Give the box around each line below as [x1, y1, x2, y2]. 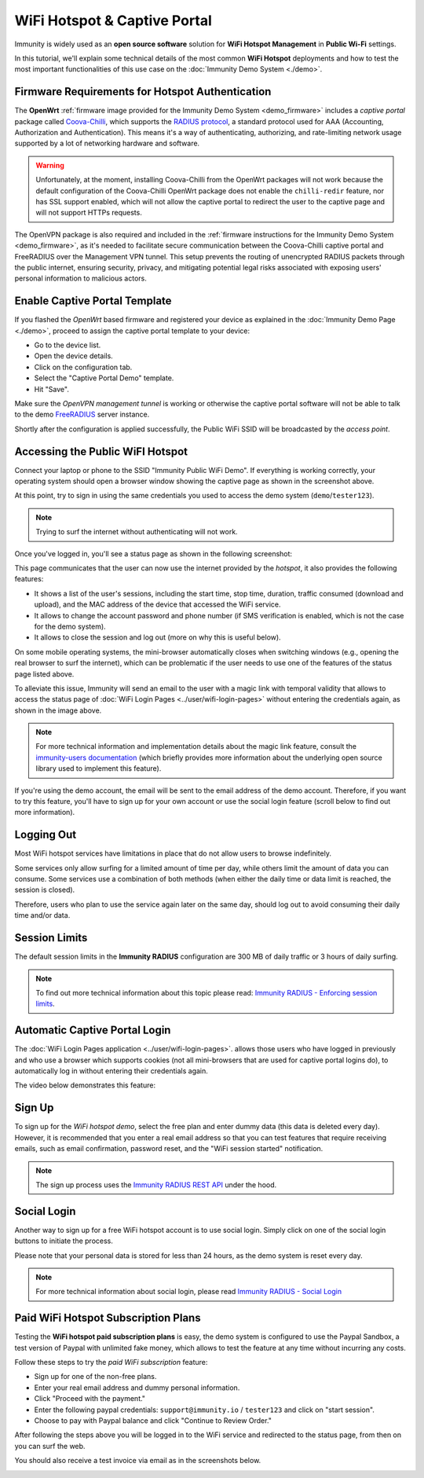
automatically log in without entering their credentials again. [14, 1066, 208, 1076]
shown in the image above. [14, 706, 102, 715]
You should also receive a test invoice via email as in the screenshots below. [14, 1456, 261, 1465]
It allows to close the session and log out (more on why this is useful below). [34, 633, 282, 642]
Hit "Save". [34, 384, 70, 394]
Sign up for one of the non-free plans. [34, 1372, 157, 1381]
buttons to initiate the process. [14, 1236, 114, 1245]
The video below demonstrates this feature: [14, 1080, 156, 1090]
